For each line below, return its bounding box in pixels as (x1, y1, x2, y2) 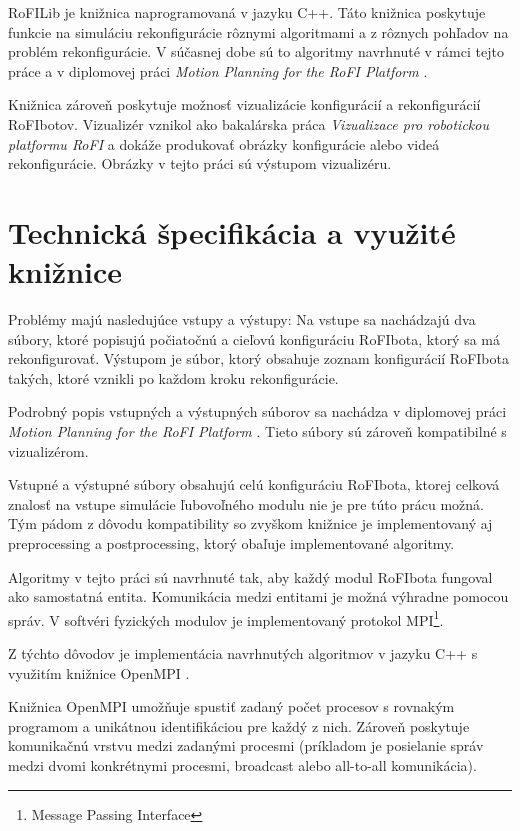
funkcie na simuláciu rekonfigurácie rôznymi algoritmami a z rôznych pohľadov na (8, 21, 509, 42)
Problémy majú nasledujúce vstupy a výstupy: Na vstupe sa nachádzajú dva (8, 309, 476, 330)
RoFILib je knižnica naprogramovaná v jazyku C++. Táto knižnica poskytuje (8, 2, 486, 22)
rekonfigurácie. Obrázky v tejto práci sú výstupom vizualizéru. (8, 153, 392, 174)
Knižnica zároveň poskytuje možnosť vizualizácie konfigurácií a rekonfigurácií (8, 94, 481, 115)
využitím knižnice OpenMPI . (8, 662, 190, 683)
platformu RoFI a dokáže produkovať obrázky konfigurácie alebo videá (8, 133, 440, 154)
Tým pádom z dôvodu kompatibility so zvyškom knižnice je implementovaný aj (8, 513, 493, 534)
